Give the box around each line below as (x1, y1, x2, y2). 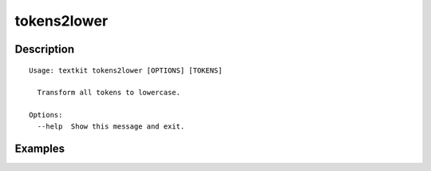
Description (14, 42, 75, 56)
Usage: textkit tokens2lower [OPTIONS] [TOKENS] (29, 66, 223, 75)
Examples (14, 142, 65, 156)
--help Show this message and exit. (37, 121, 185, 131)
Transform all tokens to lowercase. (37, 88, 181, 97)
